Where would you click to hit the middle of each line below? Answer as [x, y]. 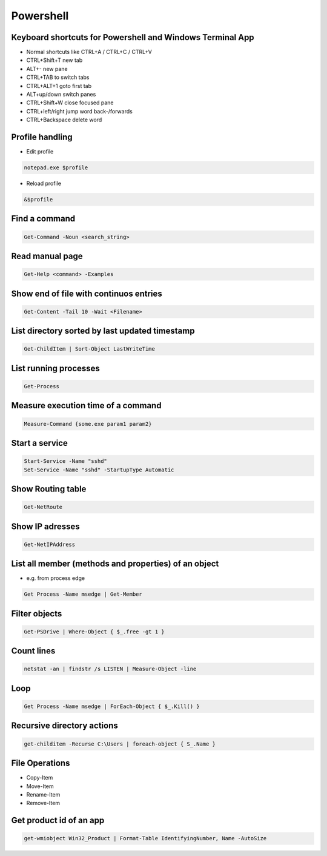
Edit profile [40, 152]
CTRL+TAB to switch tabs [58, 77]
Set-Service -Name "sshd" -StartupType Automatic [99, 470]
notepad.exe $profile [56, 168]
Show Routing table [49, 489]
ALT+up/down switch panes [61, 95]
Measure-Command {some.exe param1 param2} [88, 424]
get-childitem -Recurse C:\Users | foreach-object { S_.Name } [120, 744]
